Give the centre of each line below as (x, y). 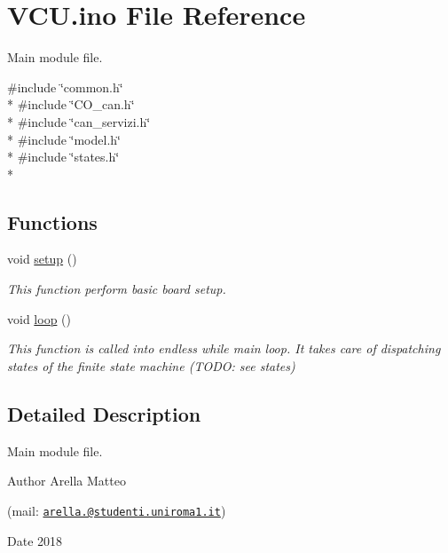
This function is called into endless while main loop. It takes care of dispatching (224, 348)
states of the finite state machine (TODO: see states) (151, 365)
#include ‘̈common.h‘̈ (65, 87)
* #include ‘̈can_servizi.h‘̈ (79, 121)
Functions (52, 221)
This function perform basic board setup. (117, 289)
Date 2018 (35, 540)
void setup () (42, 259)
